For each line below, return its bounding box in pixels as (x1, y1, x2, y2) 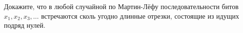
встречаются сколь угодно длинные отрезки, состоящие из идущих (41, 11, 239, 21)
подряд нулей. (4, 20, 45, 30)
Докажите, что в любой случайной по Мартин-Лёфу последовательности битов (4, 1, 239, 11)
